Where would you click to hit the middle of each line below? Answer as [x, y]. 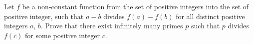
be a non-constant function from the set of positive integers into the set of [135, 6]
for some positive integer [63, 35]
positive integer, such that [44, 16]
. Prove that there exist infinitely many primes [112, 26]
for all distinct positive [210, 16]
